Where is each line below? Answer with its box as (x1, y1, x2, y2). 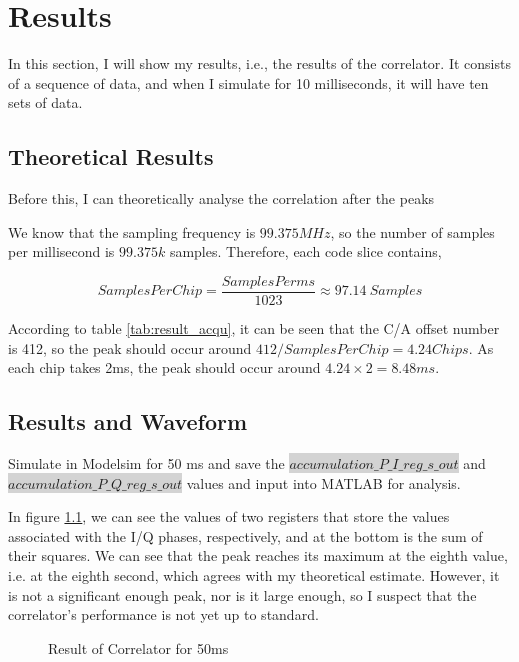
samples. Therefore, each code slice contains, (169, 241, 442, 262)
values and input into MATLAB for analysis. (186, 472, 461, 493)
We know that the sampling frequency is (8, 221, 256, 242)
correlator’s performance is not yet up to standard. (8, 604, 319, 625)
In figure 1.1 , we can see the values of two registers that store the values (8, 506, 450, 527)
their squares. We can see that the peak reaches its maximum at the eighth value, (8, 545, 508, 566)
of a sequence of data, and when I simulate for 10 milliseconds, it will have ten (8, 72, 489, 93)
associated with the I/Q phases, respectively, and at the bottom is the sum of (8, 525, 483, 546)
